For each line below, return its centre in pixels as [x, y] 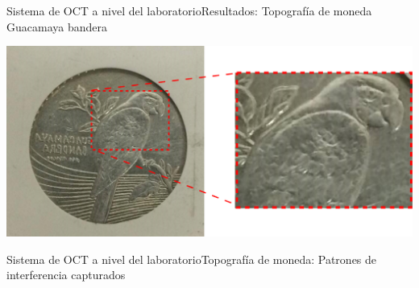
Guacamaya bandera [57, 26]
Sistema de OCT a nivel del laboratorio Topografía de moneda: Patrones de [192, 259]
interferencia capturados [66, 275]
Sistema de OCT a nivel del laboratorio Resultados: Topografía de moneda [189, 10]
